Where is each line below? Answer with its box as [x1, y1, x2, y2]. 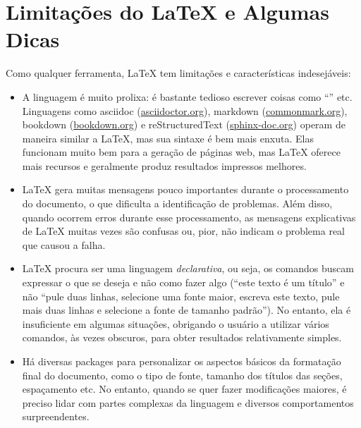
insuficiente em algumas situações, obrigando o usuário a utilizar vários [22, 316, 329, 331]
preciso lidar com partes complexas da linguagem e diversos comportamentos [22, 395, 354, 410]
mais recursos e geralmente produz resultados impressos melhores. [22, 158, 307, 173]
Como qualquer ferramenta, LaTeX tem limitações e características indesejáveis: [6, 66, 351, 80]
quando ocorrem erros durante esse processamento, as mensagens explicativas [22, 209, 356, 224]
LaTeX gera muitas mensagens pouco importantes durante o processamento [22, 182, 349, 197]
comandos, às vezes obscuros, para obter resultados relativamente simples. [22, 330, 342, 345]
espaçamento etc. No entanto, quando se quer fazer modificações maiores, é [22, 381, 347, 396]
